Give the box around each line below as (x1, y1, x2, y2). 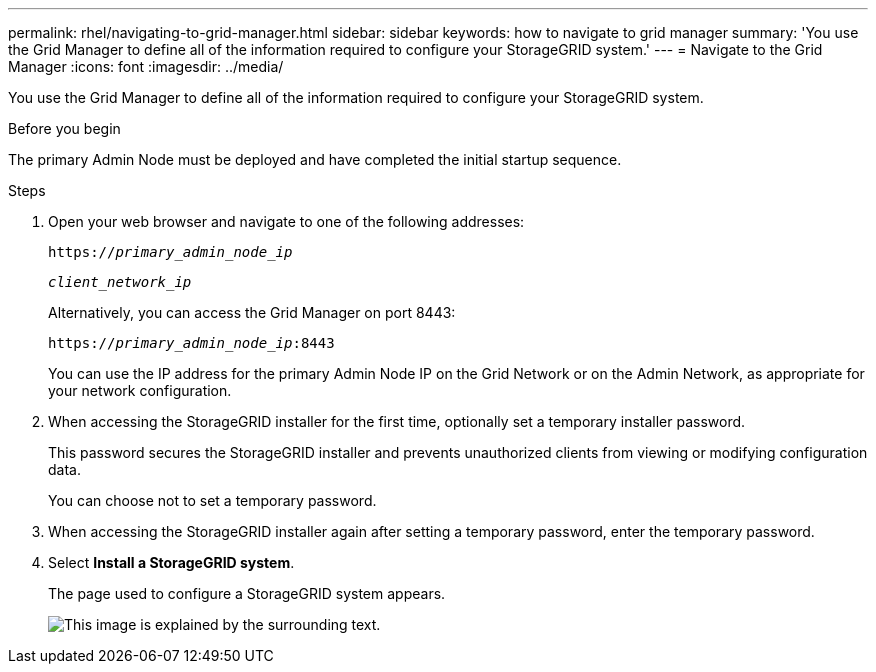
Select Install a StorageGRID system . (48, 554, 295, 571)
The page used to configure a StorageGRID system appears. (48, 585, 446, 602)
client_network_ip (48, 274, 192, 290)
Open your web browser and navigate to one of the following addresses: (48, 213, 525, 230)
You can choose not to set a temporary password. (48, 492, 377, 509)
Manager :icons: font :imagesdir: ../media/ (8, 58, 284, 75)
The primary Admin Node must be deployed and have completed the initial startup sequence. (8, 151, 622, 168)
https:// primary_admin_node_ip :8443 (48, 335, 335, 351)
